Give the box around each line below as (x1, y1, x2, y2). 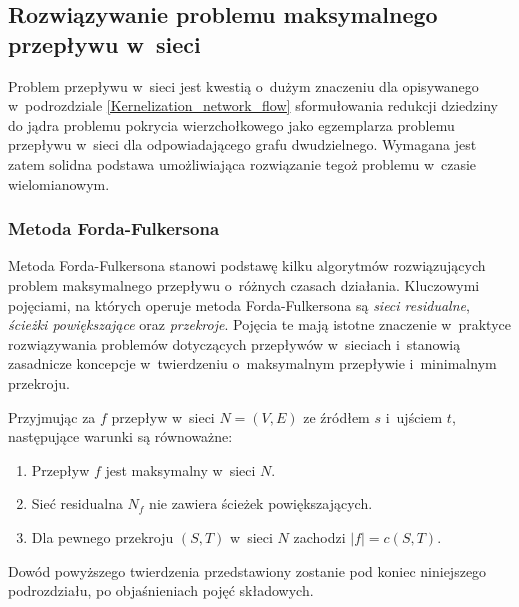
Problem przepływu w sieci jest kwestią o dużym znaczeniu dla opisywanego (8, 75, 479, 96)
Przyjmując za (8, 406, 96, 427)
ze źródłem (303, 406, 370, 427)
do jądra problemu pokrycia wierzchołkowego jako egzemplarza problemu (8, 114, 455, 135)
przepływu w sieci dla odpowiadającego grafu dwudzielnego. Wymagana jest (8, 134, 477, 155)
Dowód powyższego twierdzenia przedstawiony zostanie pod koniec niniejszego (8, 560, 487, 581)
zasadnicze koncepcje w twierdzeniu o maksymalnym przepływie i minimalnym (8, 353, 497, 374)
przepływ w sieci (111, 406, 215, 427)
